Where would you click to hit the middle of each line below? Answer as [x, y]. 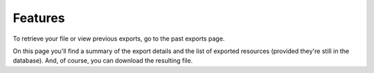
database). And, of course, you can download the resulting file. [103, 61]
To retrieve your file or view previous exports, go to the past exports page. [119, 39]
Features [39, 18]
